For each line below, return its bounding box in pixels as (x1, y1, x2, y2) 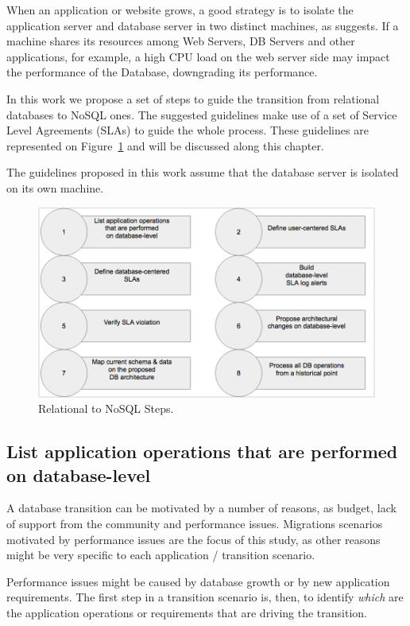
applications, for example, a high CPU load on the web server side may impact (6, 48, 390, 64)
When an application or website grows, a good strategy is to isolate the (6, 2, 354, 17)
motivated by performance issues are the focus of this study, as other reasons (6, 531, 381, 547)
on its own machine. (6, 179, 104, 196)
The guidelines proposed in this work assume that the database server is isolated (6, 164, 399, 181)
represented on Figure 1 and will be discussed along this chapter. (6, 137, 324, 154)
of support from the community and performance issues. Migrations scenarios (6, 515, 383, 532)
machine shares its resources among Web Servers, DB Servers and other (6, 33, 355, 49)
